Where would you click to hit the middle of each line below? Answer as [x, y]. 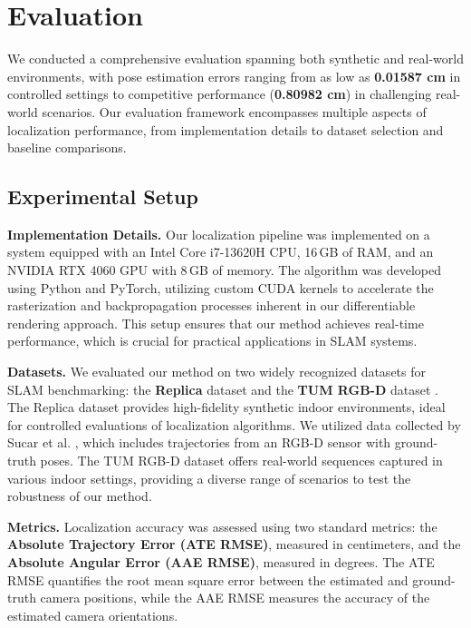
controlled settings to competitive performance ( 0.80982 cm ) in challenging [220, 94]
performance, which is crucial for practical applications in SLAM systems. [212, 341]
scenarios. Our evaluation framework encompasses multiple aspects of [234, 111]
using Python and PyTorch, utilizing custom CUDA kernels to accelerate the [221, 287]
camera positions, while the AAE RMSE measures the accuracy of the [235, 598]
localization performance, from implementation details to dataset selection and [226, 129]
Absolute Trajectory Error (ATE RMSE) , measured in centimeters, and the [234, 544]
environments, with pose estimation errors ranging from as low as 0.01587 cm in [234, 76]
